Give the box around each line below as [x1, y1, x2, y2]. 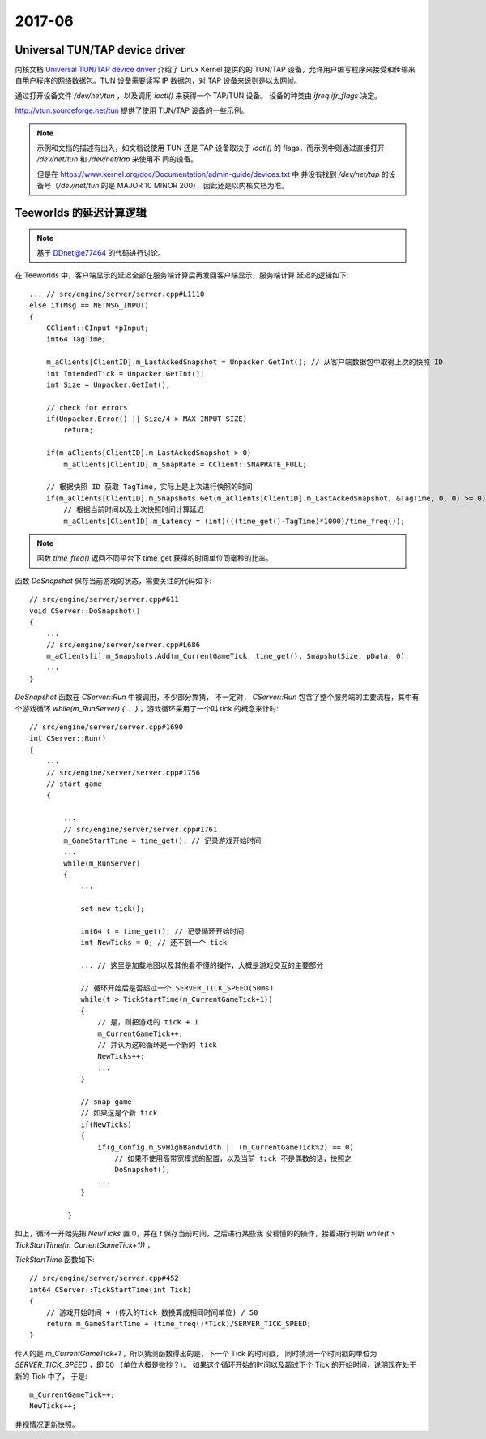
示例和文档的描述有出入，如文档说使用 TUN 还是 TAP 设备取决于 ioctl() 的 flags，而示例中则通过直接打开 [36, 143, 385, 153]
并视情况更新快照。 [15, 1420, 79, 1429]
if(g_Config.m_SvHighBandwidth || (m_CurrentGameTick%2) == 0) [97, 1142, 354, 1152]
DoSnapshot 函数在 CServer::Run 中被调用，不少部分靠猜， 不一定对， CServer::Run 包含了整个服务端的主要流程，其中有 [15, 692, 420, 702]
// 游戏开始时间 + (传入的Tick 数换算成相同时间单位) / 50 [45, 1308, 258, 1317]
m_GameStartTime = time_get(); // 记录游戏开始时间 [63, 835, 262, 845]
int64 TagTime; [45, 335, 107, 344]
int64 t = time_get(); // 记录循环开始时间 [80, 927, 245, 936]
